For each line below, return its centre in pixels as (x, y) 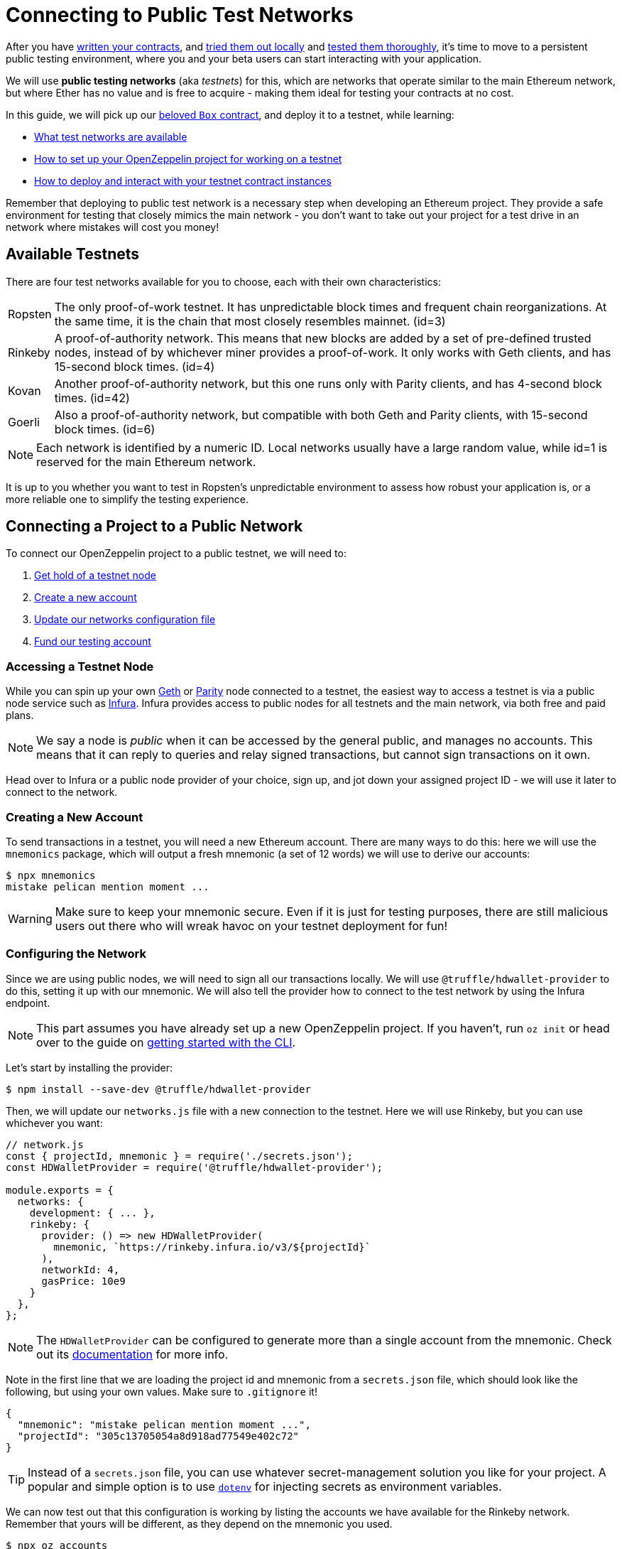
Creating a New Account (75, 817)
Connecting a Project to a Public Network (154, 527)
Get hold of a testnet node (95, 576)
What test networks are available (111, 136)
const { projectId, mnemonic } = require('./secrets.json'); (179, 1156)
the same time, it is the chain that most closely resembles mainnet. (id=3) (250, 321)
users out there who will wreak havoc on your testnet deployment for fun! (251, 925)
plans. (20, 716)
